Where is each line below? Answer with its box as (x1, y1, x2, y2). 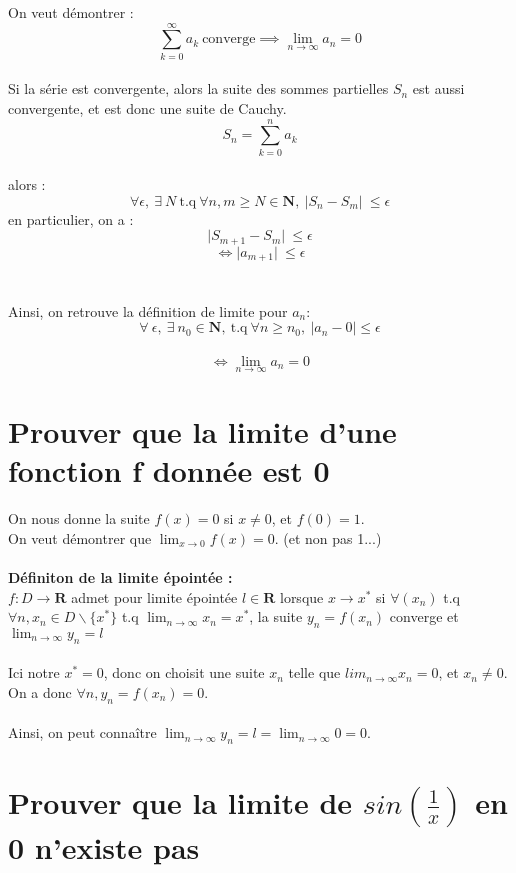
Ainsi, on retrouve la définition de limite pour (8, 300, 288, 321)
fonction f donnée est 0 (8, 450, 330, 491)
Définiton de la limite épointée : (8, 567, 233, 587)
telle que (288, 662, 341, 683)
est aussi (412, 78, 465, 99)
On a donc (8, 681, 72, 702)
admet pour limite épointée (71, 586, 238, 607)
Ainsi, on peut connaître (8, 722, 157, 743)
